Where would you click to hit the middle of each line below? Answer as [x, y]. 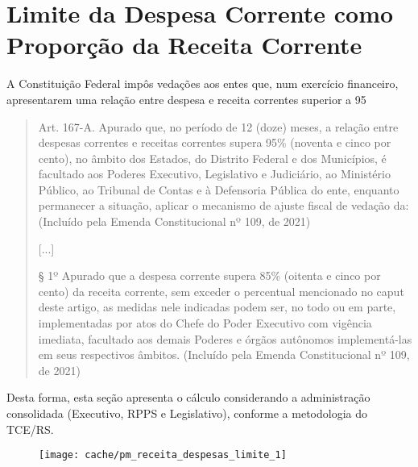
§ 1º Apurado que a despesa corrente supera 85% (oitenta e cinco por [209, 275]
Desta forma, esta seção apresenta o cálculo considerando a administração [188, 397]
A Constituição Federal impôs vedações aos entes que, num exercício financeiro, [203, 83]
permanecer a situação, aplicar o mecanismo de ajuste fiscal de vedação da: [223, 205]
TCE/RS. [30, 429]
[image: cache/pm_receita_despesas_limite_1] [163, 455]
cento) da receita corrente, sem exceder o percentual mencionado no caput [221, 291]
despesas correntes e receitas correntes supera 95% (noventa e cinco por [215, 142]
